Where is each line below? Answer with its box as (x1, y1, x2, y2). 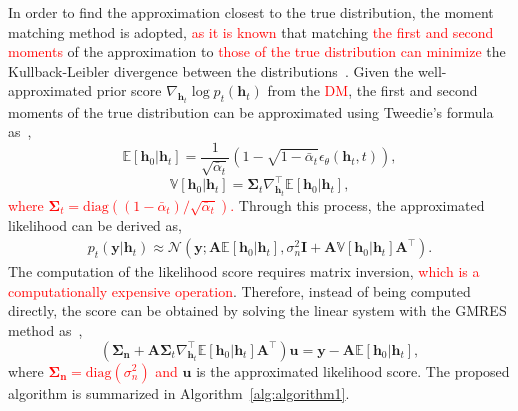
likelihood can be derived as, (8, 214, 182, 235)
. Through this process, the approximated (230, 194, 485, 215)
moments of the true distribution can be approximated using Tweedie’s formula (8, 101, 494, 122)
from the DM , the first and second (267, 80, 478, 101)
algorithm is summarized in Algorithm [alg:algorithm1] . (8, 382, 350, 403)
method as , (8, 319, 83, 340)
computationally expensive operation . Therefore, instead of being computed (8, 280, 471, 301)
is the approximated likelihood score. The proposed (196, 360, 510, 381)
